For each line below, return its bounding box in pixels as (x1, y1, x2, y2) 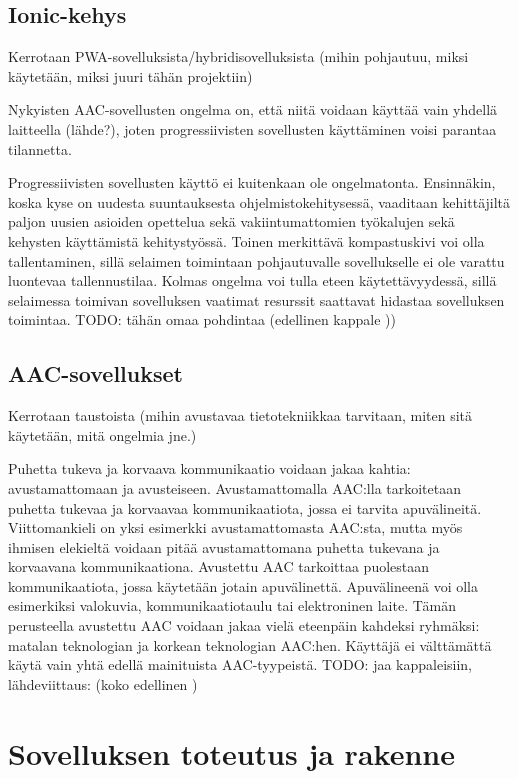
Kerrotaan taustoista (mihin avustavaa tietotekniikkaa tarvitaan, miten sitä (8, 405, 473, 426)
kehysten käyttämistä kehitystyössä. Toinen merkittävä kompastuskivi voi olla (8, 230, 485, 251)
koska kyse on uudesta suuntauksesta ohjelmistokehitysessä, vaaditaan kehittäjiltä (8, 191, 511, 212)
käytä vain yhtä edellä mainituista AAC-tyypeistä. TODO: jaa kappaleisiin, (8, 654, 473, 675)
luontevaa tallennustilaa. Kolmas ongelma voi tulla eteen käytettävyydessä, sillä (8, 270, 497, 291)
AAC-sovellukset (8, 358, 183, 389)
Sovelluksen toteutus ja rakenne (8, 732, 455, 773)
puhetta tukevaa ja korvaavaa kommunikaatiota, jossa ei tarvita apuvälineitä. (8, 497, 482, 518)
